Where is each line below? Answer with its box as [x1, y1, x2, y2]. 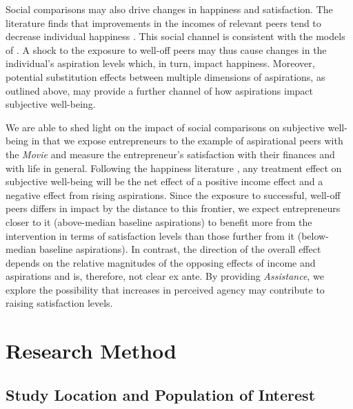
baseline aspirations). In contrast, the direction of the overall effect [39, 242, 321, 256]
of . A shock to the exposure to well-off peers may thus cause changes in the [6, 42, 327, 57]
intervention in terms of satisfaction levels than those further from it [6, 228, 295, 242]
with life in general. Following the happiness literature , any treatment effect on [6, 160, 342, 175]
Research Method [6, 336, 176, 365]
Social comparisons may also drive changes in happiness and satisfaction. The [6, 2, 333, 16]
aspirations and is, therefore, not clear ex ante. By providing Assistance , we [6, 269, 324, 283]
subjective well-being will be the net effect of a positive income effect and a [6, 174, 323, 189]
